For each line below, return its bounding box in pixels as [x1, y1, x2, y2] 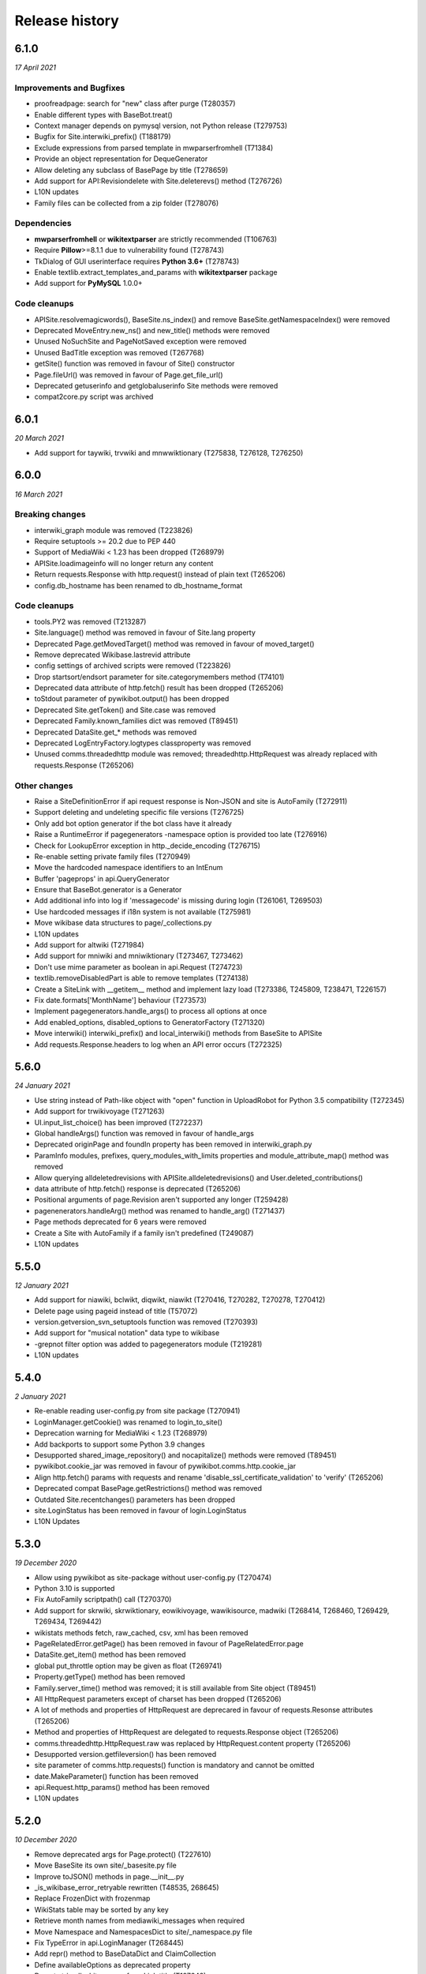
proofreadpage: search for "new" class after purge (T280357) [34, 99, 236, 108]
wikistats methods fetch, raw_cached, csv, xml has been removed [34, 1627, 248, 1638]
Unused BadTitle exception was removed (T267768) [34, 347, 204, 357]
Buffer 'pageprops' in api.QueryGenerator [34, 873, 170, 884]
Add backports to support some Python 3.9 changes [34, 1439, 205, 1449]
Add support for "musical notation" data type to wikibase [34, 1328, 220, 1338]
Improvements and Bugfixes [14, 82, 125, 93]
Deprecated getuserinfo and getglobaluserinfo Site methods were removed [34, 381, 278, 390]
